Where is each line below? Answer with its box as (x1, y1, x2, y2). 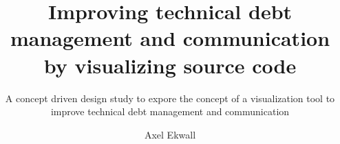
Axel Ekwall (144, 127, 196, 141)
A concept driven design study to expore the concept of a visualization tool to (5, 91, 335, 105)
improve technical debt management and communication (50, 104, 290, 119)
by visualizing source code (43, 51, 297, 79)
